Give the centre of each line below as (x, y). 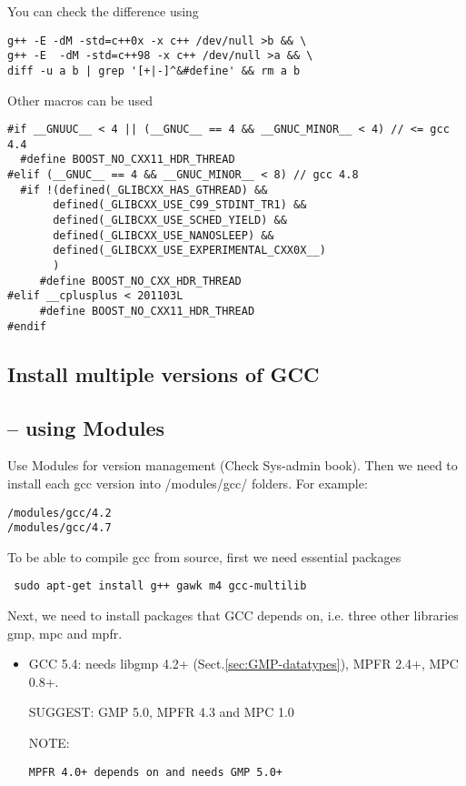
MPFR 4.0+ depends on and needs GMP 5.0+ (155, 772)
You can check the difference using (103, 11)
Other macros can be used (80, 100)
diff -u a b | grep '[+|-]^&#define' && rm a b (154, 71)
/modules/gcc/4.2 (59, 513)
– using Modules (86, 427)
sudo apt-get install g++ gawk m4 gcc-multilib (160, 586)
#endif (27, 326)
